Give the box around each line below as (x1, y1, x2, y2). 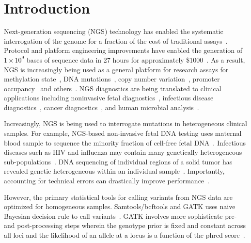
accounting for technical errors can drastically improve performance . (4, 176, 209, 186)
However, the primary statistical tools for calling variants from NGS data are (4, 192, 233, 202)
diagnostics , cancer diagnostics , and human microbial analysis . (4, 102, 199, 112)
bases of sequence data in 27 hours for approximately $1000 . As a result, (26, 54, 245, 65)
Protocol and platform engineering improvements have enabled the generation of (4, 45, 243, 55)
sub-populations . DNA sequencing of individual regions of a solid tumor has (4, 156, 233, 166)
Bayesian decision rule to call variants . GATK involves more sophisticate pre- (4, 211, 237, 221)
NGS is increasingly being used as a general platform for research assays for (4, 64, 229, 74)
